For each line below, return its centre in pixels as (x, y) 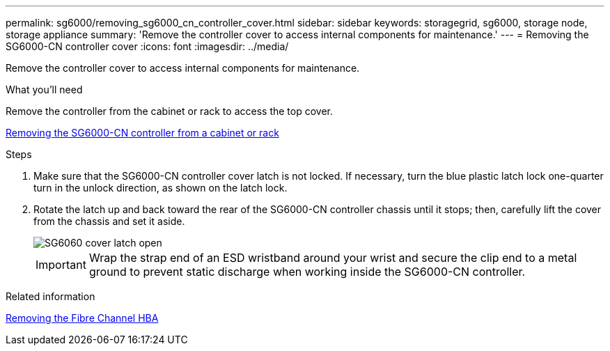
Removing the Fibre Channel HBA (82, 318)
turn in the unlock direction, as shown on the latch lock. (161, 188)
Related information (50, 296)
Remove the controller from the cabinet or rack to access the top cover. (169, 111)
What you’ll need (44, 89)
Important (61, 265)
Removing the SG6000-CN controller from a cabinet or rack (142, 133)
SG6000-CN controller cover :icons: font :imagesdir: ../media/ (147, 46)
